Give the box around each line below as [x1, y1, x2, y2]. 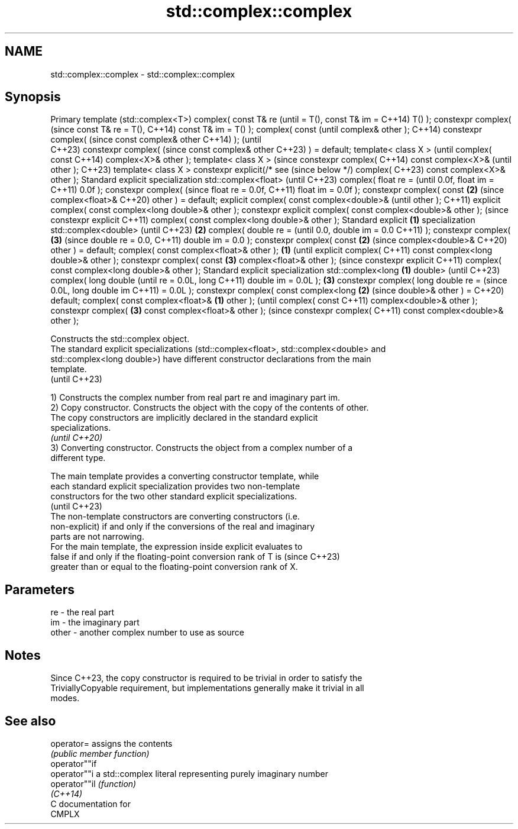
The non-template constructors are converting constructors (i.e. [50, 511, 300, 522]
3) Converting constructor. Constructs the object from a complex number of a [50, 443, 353, 453]
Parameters [5, 582, 75, 597]
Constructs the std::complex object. [50, 334, 190, 344]
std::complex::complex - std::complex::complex [50, 69, 235, 79]
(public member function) [50, 748, 150, 759]
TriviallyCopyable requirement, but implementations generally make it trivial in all [50, 683, 364, 693]
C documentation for [50, 798, 131, 809]
